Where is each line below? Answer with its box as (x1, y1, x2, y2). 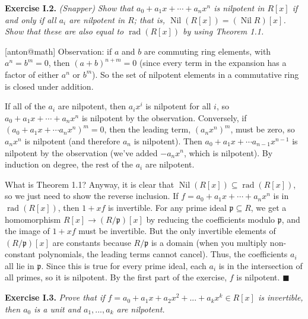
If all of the (5, 100, 46, 112)
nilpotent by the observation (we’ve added (5, 146, 158, 159)
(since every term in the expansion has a (139, 56, 287, 69)
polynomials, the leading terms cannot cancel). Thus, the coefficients (38, 248, 288, 260)
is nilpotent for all (145, 100, 211, 112)
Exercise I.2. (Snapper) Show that (5, 2, 134, 14)
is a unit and (34, 302, 81, 315)
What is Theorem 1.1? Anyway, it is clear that (5, 178, 174, 190)
